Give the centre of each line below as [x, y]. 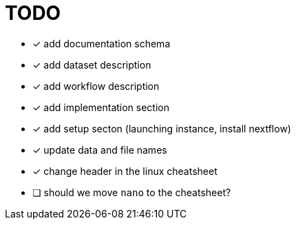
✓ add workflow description [96, 86]
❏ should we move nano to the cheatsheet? [132, 192]
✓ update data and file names [100, 150]
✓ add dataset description [92, 64]
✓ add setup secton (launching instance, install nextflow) [162, 128]
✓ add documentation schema [102, 43]
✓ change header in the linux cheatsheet [125, 171]
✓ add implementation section [101, 107]
